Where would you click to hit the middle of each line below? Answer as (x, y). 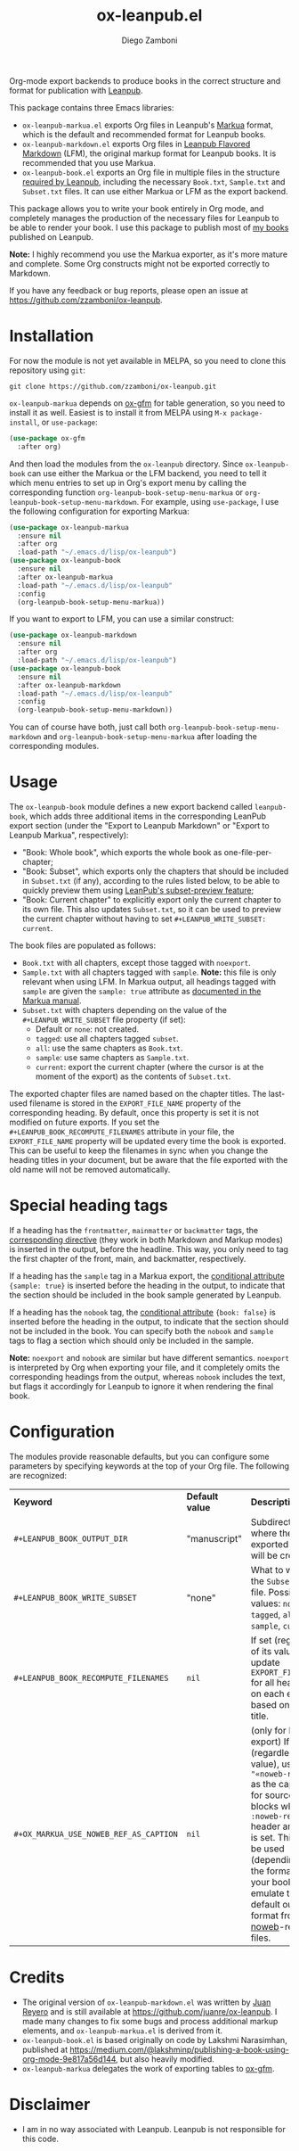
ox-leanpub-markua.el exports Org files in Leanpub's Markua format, (148, 125)
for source (272, 1795)
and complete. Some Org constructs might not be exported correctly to (139, 263)
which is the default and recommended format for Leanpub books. (144, 134)
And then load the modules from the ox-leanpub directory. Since (126, 464)
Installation (52, 336)
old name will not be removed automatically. (90, 1170)
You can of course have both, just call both (88, 727)
